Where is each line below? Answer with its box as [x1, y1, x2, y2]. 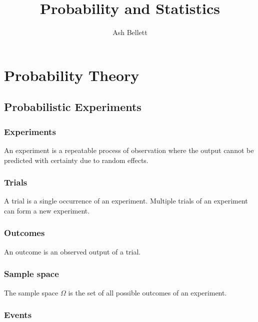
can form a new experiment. [4, 205, 90, 215]
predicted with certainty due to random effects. [4, 154, 148, 165]
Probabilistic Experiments [4, 99, 141, 114]
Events [4, 308, 32, 321]
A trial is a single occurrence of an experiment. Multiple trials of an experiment [4, 195, 248, 206]
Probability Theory [4, 64, 139, 85]
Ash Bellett [112, 27, 147, 37]
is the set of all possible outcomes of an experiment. [68, 287, 227, 297]
